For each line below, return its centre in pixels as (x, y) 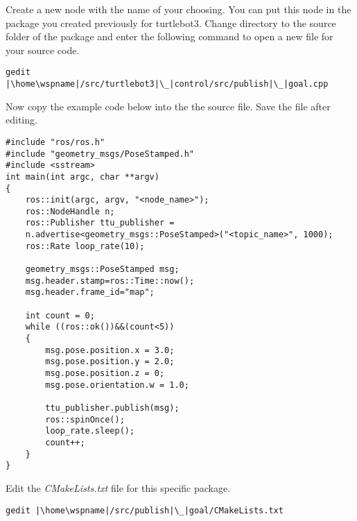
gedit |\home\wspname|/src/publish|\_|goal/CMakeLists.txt (145, 510)
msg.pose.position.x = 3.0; (110, 350)
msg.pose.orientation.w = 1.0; (117, 385)
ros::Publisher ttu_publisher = (100, 223)
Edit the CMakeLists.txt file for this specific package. (118, 487)
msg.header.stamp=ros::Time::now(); (110, 281)
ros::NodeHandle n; (70, 211)
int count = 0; (60, 315)
